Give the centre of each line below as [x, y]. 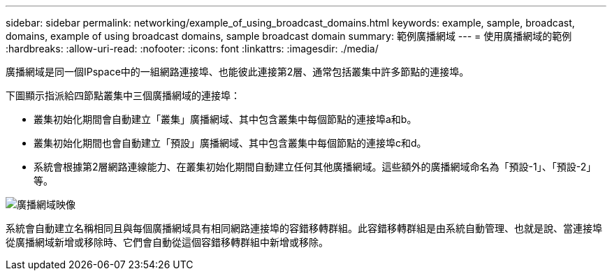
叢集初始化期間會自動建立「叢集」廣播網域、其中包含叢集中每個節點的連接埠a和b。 [225, 119]
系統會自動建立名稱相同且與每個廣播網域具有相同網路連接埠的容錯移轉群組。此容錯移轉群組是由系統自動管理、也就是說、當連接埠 [304, 228]
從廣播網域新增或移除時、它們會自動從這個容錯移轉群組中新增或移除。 [167, 242]
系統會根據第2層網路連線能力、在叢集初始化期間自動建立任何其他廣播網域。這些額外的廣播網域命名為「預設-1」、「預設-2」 [315, 167]
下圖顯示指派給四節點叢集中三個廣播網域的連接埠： [123, 95]
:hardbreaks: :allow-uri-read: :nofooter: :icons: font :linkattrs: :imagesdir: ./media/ [192, 49]
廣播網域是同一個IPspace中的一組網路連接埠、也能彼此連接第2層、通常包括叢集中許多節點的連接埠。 [238, 72]
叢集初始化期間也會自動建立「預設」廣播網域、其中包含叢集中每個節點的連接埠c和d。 [230, 143]
